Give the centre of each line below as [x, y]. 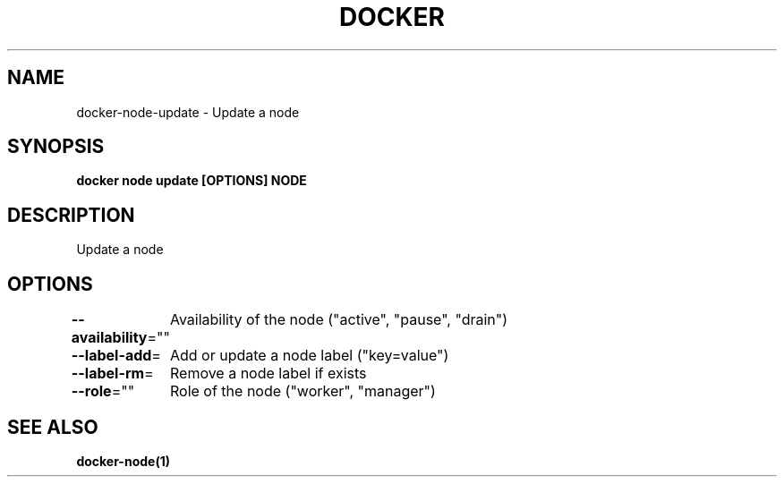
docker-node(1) [123, 461]
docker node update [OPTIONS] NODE [192, 181]
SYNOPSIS [56, 147]
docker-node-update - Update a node [188, 112]
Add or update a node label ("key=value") [309, 356]
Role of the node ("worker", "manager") [303, 391]
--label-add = [116, 356]
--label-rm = [112, 374]
